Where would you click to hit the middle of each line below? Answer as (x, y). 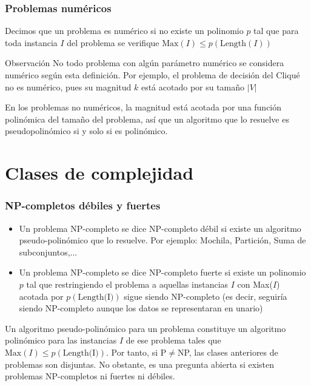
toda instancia (31, 42)
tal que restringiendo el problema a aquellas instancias (127, 284)
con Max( (255, 284)
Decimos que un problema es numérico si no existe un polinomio (124, 31)
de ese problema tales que (173, 340)
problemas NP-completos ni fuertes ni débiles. (90, 376)
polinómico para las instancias (61, 340)
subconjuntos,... (48, 252)
